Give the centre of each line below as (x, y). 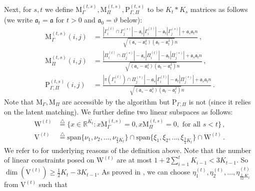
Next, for (18, 9)
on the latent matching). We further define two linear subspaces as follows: (118, 112)
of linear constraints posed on (49, 160)
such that (53, 184)
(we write (18, 20)
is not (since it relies (220, 101)
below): (131, 20)
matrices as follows (219, 9)
